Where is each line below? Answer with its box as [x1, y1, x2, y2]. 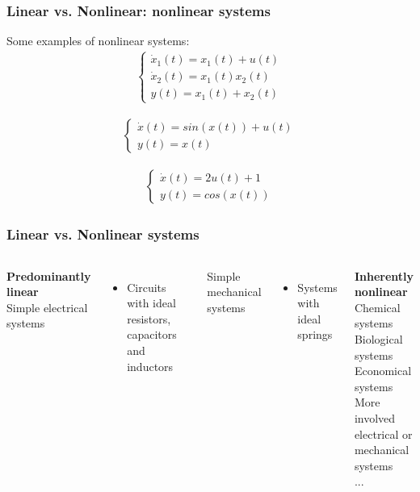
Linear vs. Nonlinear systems [6, 224, 199, 244]
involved [354, 410, 396, 427]
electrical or [354, 425, 413, 442]
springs [297, 326, 333, 343]
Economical [354, 362, 412, 379]
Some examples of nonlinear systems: [6, 32, 190, 49]
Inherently [354, 267, 414, 284]
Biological [354, 331, 403, 348]
